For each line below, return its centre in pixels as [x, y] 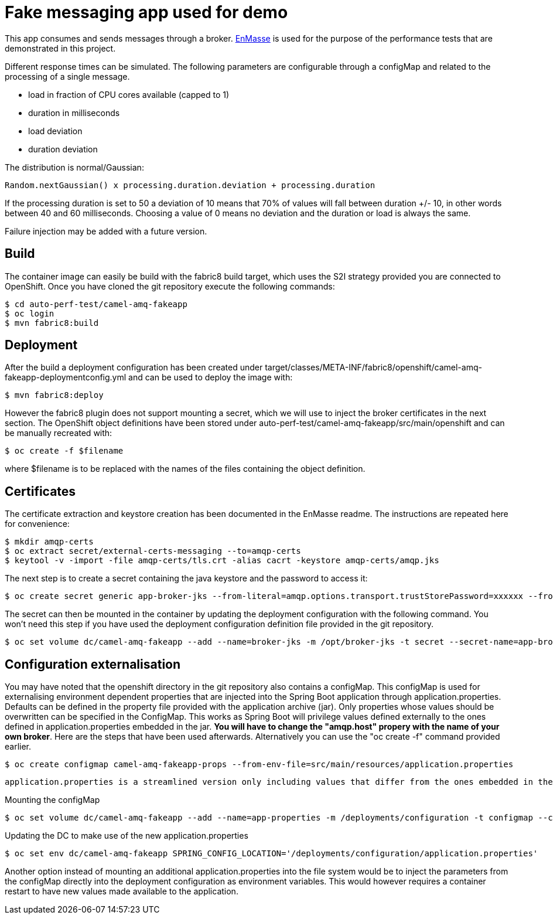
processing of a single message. [67, 76]
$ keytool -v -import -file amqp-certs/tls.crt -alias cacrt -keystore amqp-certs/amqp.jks [222, 561]
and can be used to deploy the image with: [211, 377]
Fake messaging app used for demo [146, 12]
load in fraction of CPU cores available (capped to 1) [129, 94]
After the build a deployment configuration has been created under [134, 367]
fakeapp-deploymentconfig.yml [66, 377]
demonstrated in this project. [60, 48]
